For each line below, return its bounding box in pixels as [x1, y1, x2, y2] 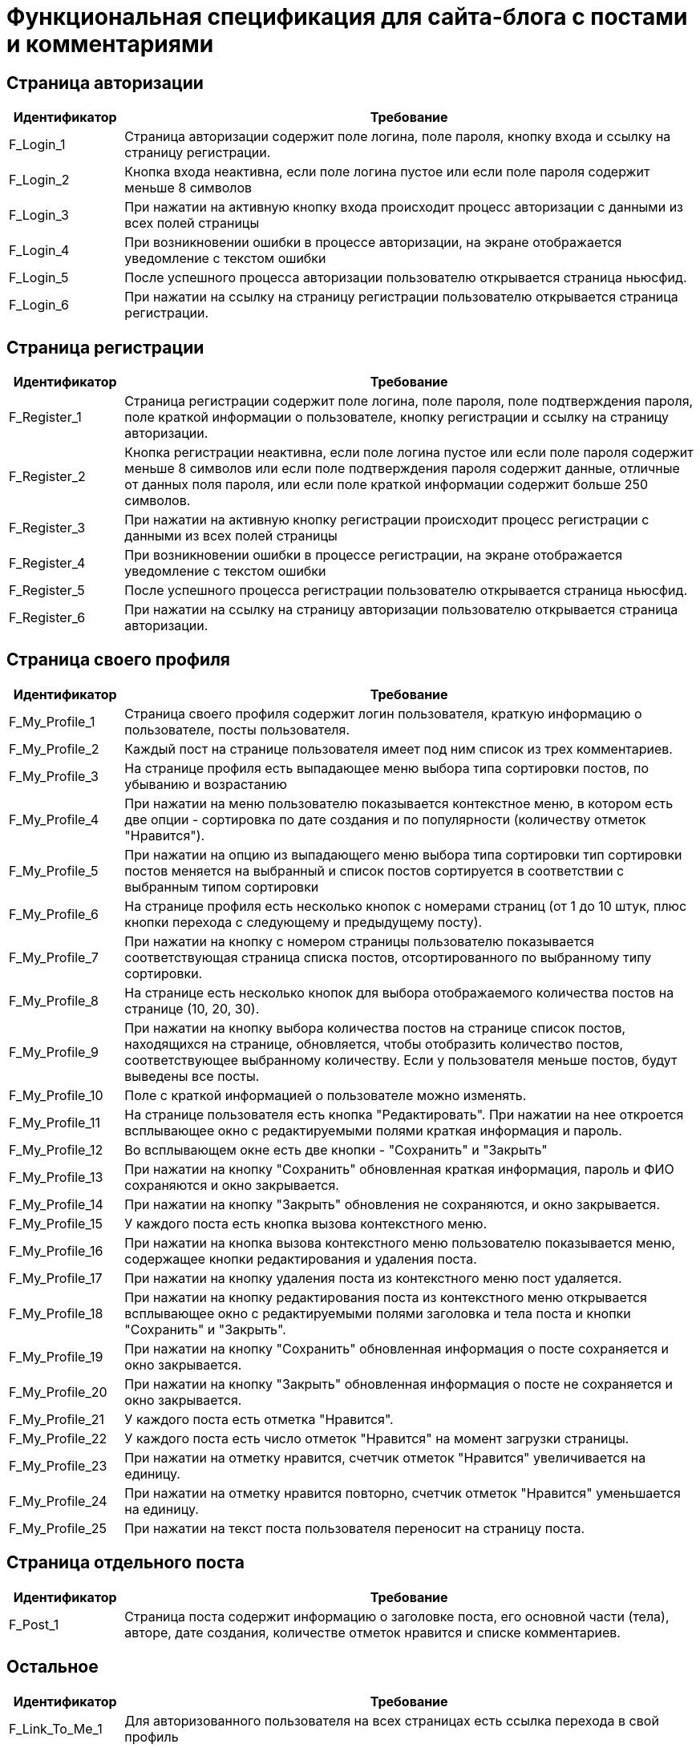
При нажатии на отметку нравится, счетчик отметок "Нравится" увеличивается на [124, 1449, 646, 1466]
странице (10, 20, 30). [124, 1000, 260, 1017]
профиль [124, 1728, 179, 1745]
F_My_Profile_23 [9, 1457, 107, 1474]
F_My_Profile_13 [9, 1168, 103, 1185]
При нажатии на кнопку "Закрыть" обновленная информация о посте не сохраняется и [124, 1375, 673, 1392]
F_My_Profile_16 [9, 1242, 103, 1259]
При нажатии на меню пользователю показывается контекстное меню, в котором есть [124, 795, 674, 811]
